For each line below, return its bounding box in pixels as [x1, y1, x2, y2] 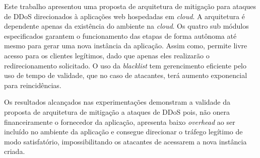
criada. [4, 146, 25, 156]
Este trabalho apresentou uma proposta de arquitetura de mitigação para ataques [4, 1, 256, 11]
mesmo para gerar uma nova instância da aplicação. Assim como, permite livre [4, 40, 247, 51]
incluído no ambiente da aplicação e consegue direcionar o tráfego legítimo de [4, 126, 243, 137]
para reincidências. [4, 80, 61, 90]
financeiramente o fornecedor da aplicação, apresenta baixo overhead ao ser [4, 116, 235, 127]
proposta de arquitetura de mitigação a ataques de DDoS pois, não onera [4, 106, 230, 117]
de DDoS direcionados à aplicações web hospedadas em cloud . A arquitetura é [4, 11, 245, 21]
